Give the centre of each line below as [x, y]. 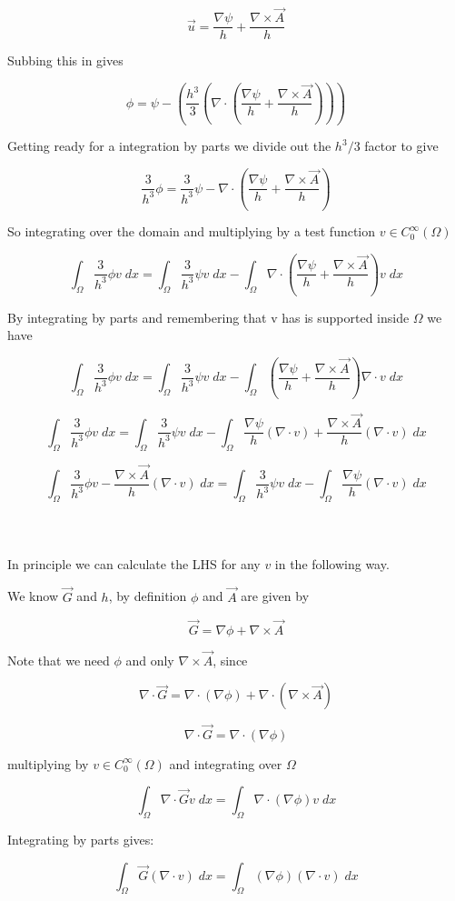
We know [33, 596]
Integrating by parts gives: [81, 839]
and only [150, 660]
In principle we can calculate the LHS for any [134, 563]
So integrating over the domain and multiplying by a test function [192, 231]
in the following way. [332, 563]
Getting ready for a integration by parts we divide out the [169, 146]
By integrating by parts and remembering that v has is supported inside [208, 317]
